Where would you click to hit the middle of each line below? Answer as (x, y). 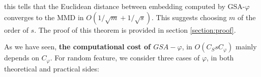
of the (247, 17)
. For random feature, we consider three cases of (125, 58)
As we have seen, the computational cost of (77, 47)
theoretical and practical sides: (52, 68)
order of (16, 29)
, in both (220, 58)
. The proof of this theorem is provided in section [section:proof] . (135, 29)
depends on (22, 58)
